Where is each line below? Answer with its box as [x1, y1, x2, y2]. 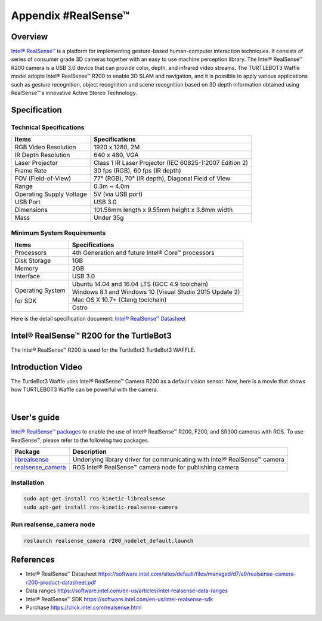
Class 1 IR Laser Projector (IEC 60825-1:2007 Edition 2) [93, 159, 249, 167]
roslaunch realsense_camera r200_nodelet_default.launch [23, 537, 194, 544]
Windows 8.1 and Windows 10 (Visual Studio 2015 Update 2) [72, 287, 240, 296]
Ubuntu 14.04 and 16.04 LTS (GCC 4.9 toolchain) [72, 279, 209, 288]
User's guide [11, 413, 60, 423]
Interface [14, 272, 41, 280]
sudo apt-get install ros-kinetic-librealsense [23, 496, 165, 502]
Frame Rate [14, 167, 47, 175]
